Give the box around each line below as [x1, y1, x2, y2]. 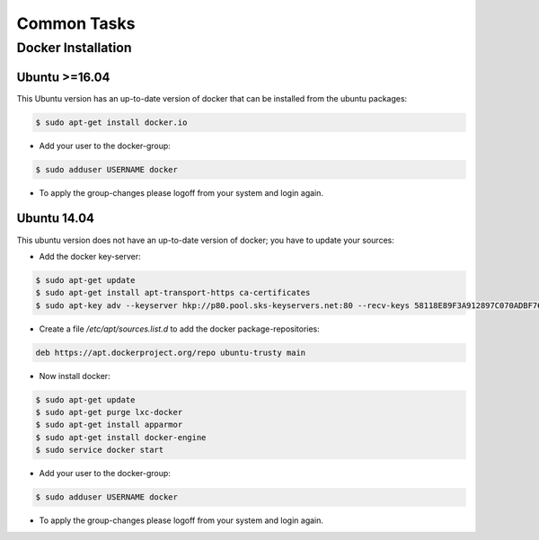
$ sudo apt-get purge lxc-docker [35, 407, 183, 418]
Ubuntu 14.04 [16, 211, 94, 226]
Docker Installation [16, 40, 132, 56]
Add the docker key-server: [39, 251, 141, 261]
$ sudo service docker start [35, 445, 164, 456]
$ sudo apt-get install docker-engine [35, 432, 207, 442]
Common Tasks [16, 13, 136, 33]
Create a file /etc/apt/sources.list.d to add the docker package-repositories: [39, 323, 321, 334]
